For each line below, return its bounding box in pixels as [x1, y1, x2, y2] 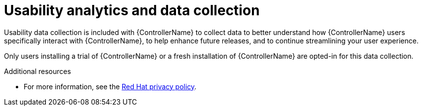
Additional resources [4, 67, 71, 75]
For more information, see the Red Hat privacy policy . [24, 82, 197, 91]
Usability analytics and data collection [4, 2, 260, 19]
